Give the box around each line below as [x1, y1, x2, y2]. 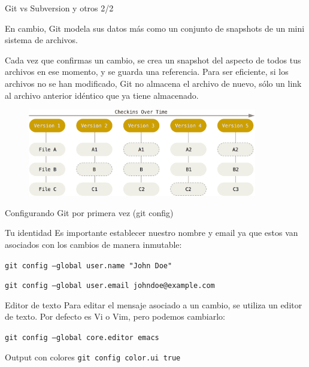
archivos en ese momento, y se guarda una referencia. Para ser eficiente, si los [5, 65, 289, 78]
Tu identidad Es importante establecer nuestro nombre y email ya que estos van [5, 226, 298, 239]
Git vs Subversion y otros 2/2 [5, 2, 114, 14]
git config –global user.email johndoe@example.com [5, 281, 215, 290]
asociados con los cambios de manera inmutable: [5, 238, 182, 250]
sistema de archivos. [5, 34, 78, 46]
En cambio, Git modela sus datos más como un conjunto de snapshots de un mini [5, 22, 305, 34]
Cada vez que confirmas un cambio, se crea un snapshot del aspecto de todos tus [5, 53, 301, 66]
